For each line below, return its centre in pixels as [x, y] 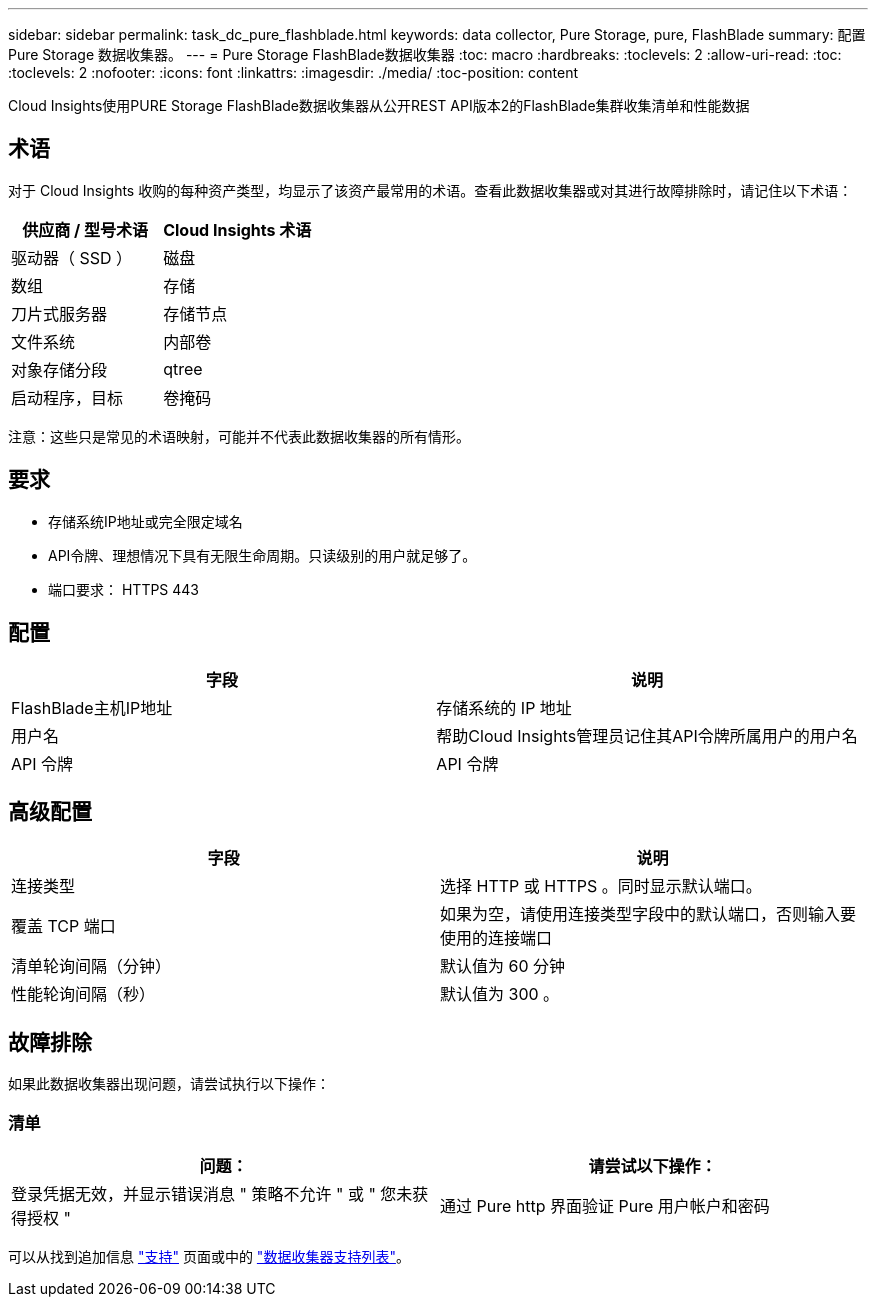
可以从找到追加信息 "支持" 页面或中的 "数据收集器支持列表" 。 [209, 1256]
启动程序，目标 [67, 397]
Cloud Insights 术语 [237, 229]
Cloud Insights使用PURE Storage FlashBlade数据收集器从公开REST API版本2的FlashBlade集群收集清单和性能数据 [379, 105]
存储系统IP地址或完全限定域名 [145, 521]
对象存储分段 [59, 369]
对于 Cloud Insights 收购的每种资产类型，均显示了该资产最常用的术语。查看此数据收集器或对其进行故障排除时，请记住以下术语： [430, 190]
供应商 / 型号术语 [85, 229]
